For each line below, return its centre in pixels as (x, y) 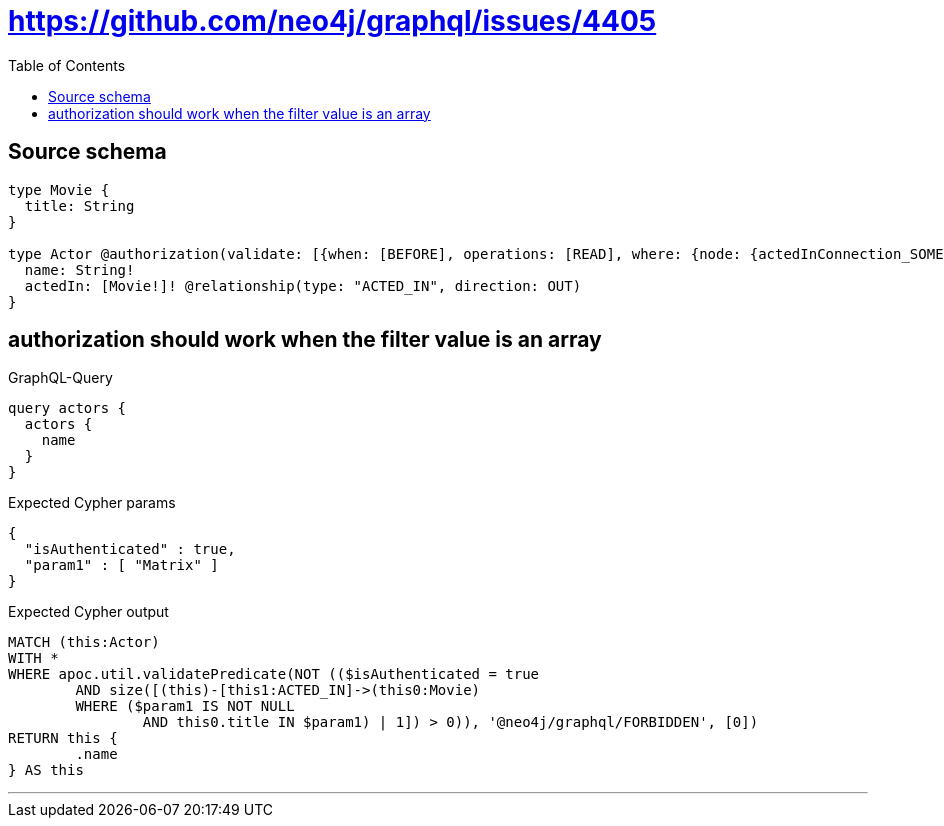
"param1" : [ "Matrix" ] (121, 565)
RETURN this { (63, 738)
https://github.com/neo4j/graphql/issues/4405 (332, 21)
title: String (79, 205)
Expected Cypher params (92, 503)
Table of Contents (67, 65)
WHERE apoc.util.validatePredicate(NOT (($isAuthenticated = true (274, 674)
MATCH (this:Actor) (84, 642)
